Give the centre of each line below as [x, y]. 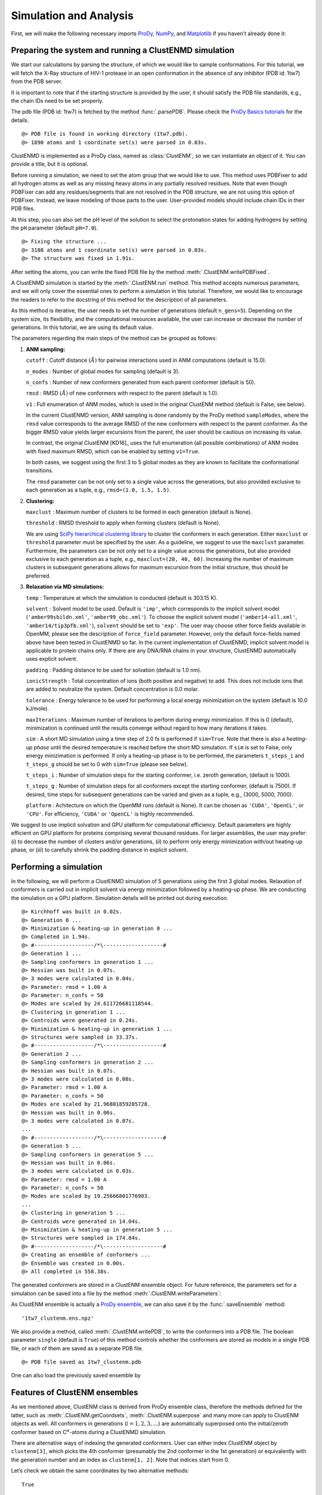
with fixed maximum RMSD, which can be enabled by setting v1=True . [113, 451]
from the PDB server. [37, 81]
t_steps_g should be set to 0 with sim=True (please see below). [107, 764]
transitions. [40, 471]
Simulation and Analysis [72, 16]
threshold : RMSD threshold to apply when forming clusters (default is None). [123, 523]
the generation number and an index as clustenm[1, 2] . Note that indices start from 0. [120, 1460]
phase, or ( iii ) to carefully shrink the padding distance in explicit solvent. [99, 850]
